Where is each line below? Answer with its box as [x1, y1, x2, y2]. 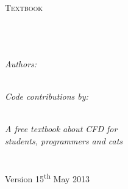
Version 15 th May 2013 [5, 171, 90, 185]
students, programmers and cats [5, 134, 123, 147]
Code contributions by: [5, 90, 88, 103]
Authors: [5, 57, 37, 70]
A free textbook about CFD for [5, 122, 118, 135]
